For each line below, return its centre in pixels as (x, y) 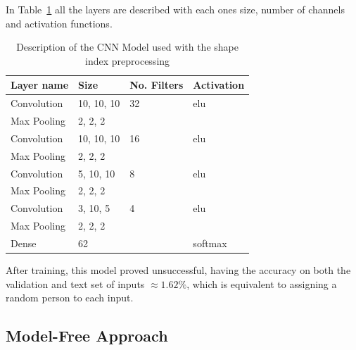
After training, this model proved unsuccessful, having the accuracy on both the (178, 270)
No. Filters (157, 85)
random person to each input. (70, 298)
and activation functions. (59, 23)
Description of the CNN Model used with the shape (127, 47)
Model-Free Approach (87, 336)
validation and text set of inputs (75, 283)
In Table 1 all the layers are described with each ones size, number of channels (175, 9)
